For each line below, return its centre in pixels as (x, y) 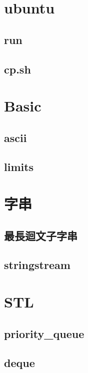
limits (19, 167)
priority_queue (44, 333)
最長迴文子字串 (41, 235)
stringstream (37, 265)
